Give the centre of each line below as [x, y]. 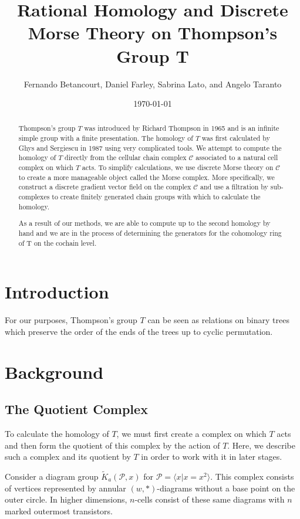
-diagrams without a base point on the [226, 488]
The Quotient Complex [76, 409]
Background [54, 372]
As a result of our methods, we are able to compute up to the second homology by [144, 223]
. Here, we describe [261, 445]
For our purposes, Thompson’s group [71, 320]
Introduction [57, 292]
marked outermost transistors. [59, 510]
